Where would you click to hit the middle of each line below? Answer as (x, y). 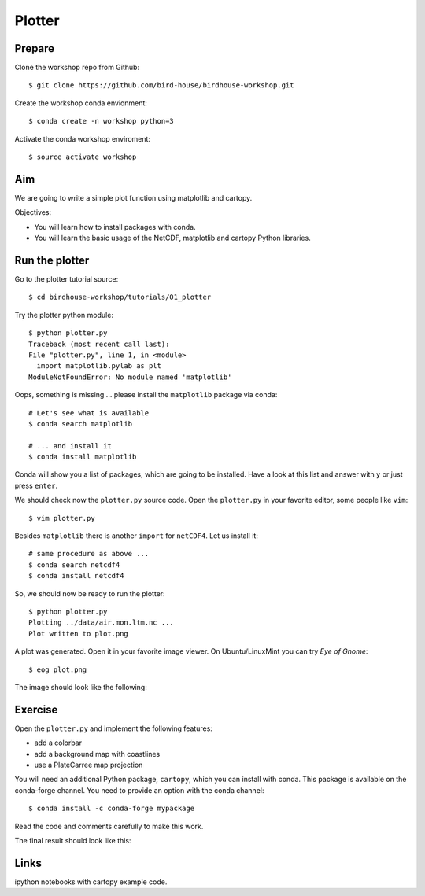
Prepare (35, 48)
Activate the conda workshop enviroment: (83, 138)
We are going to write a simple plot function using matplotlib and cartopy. (133, 197)
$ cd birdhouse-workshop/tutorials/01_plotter (120, 297)
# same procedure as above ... (89, 554)
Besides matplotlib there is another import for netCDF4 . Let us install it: (137, 536)
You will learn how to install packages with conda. (115, 227)
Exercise (36, 709)
